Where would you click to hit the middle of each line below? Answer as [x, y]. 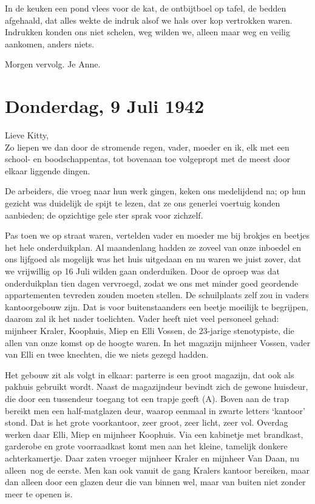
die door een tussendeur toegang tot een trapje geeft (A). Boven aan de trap [147, 398]
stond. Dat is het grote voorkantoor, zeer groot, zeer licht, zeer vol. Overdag [147, 422]
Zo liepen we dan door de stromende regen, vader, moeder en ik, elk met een [147, 147]
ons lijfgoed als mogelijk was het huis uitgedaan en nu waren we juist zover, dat [153, 259]
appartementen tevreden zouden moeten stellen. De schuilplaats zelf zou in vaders [157, 295]
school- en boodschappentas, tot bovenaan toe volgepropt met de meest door [148, 159]
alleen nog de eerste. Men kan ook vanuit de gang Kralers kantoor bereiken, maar [157, 470]
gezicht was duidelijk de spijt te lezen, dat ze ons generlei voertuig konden [143, 203]
